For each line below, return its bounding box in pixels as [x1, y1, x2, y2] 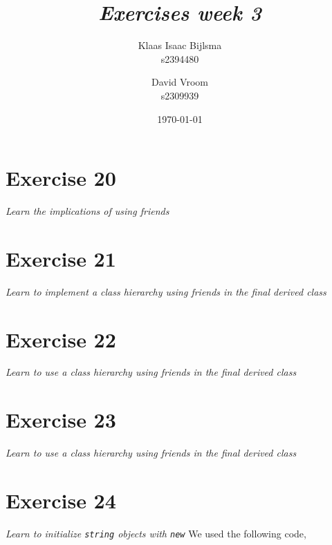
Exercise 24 [6, 486, 116, 514]
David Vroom [151, 75, 208, 89]
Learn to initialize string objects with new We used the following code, [6, 526, 306, 540]
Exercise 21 [6, 244, 116, 272]
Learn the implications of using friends [6, 204, 169, 218]
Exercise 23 [6, 405, 116, 434]
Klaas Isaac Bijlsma [138, 38, 222, 52]
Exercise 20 [6, 164, 116, 192]
